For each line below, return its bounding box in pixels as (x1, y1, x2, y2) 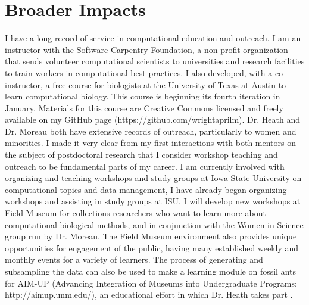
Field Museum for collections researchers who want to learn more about (5, 207, 266, 219)
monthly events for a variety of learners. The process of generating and (5, 253, 263, 266)
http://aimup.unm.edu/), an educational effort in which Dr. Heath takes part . (5, 288, 293, 301)
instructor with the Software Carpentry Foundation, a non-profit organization (5, 43, 288, 55)
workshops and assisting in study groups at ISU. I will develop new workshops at (5, 195, 301, 207)
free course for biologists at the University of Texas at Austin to (52, 78, 286, 91)
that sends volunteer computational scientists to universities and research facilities (5, 55, 305, 67)
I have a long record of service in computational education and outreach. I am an (5, 32, 301, 44)
